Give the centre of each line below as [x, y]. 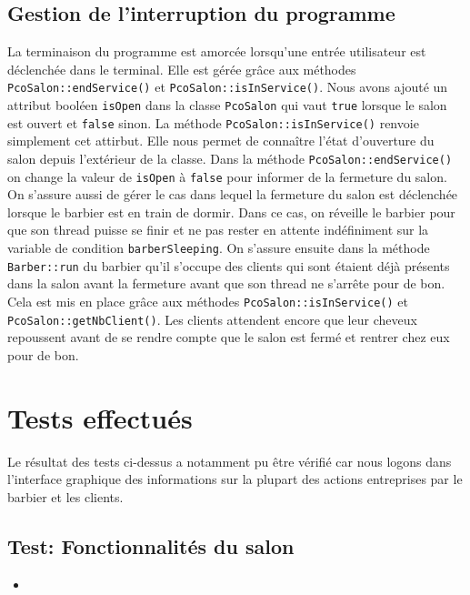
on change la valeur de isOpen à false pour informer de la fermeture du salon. [227, 176]
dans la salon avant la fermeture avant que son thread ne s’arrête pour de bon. [226, 283]
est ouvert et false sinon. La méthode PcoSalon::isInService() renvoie [213, 122]
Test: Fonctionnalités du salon [151, 545]
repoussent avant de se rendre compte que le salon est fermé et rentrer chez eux [229, 337]
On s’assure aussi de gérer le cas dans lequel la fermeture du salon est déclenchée [233, 194]
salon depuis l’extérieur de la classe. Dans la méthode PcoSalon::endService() [230, 158]
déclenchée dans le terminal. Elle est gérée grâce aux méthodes [182, 69]
